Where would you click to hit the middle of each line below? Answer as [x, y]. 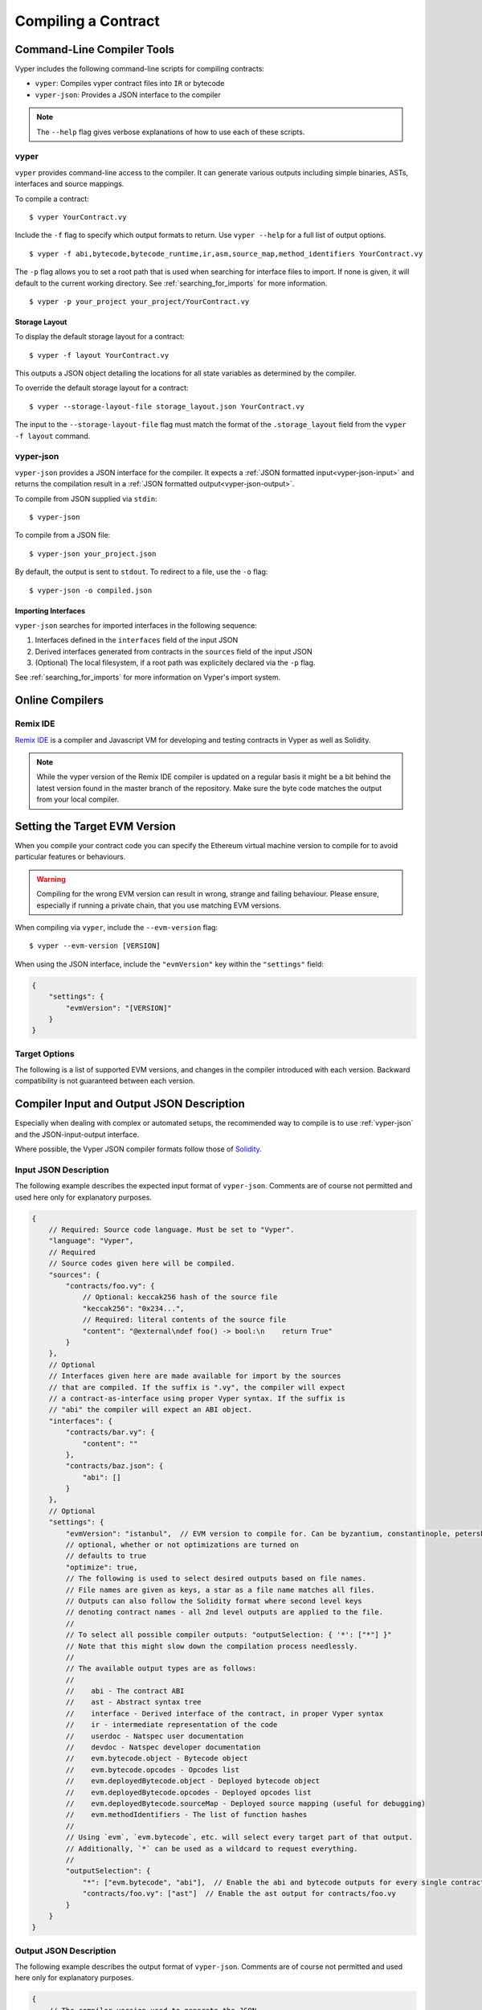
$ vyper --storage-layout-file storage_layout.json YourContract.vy [167, 406]
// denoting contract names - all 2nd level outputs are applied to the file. [225, 1612]
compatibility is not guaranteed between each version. [105, 1081]
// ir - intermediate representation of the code [172, 1725]
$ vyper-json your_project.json [93, 554]
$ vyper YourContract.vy [78, 217]
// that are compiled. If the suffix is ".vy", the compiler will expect [197, 1387]
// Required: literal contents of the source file [184, 1320]
